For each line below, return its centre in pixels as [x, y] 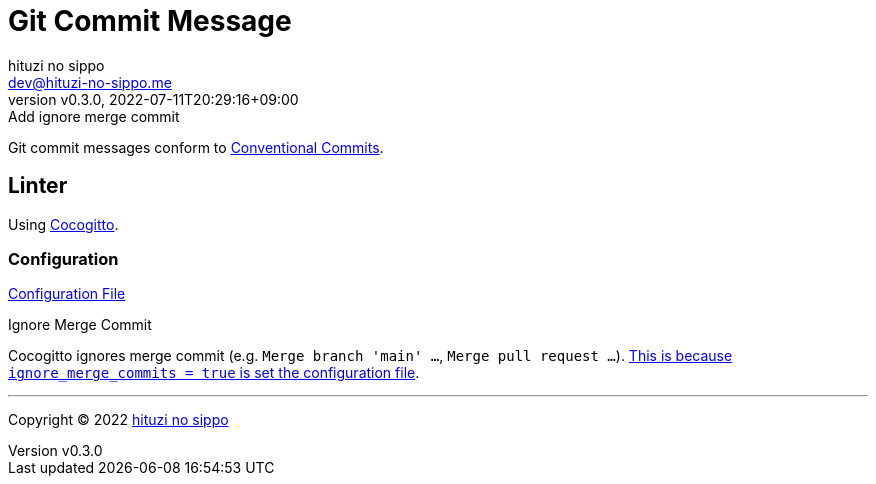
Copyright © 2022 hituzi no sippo [118, 420]
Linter [38, 186]
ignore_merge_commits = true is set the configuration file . [214, 373]
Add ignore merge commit [94, 116]
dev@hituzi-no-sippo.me [90, 82]
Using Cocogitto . [63, 224]
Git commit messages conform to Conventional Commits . [196, 147]
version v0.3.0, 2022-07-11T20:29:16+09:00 [153, 99]
